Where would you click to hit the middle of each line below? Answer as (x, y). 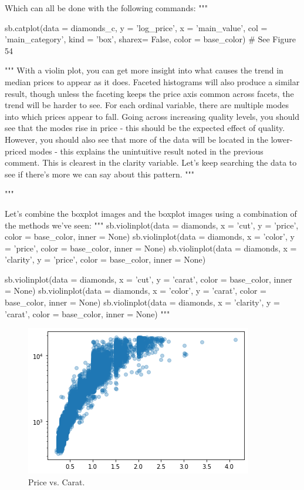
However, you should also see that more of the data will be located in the (137, 139)
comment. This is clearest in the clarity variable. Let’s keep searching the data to (151, 162)
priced (16, 151)
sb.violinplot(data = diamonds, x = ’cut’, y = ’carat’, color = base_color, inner (148, 279)
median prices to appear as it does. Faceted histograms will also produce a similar (152, 81)
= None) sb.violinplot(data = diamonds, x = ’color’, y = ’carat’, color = (136, 291)
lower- (282, 139)
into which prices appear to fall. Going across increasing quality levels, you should (152, 116)
